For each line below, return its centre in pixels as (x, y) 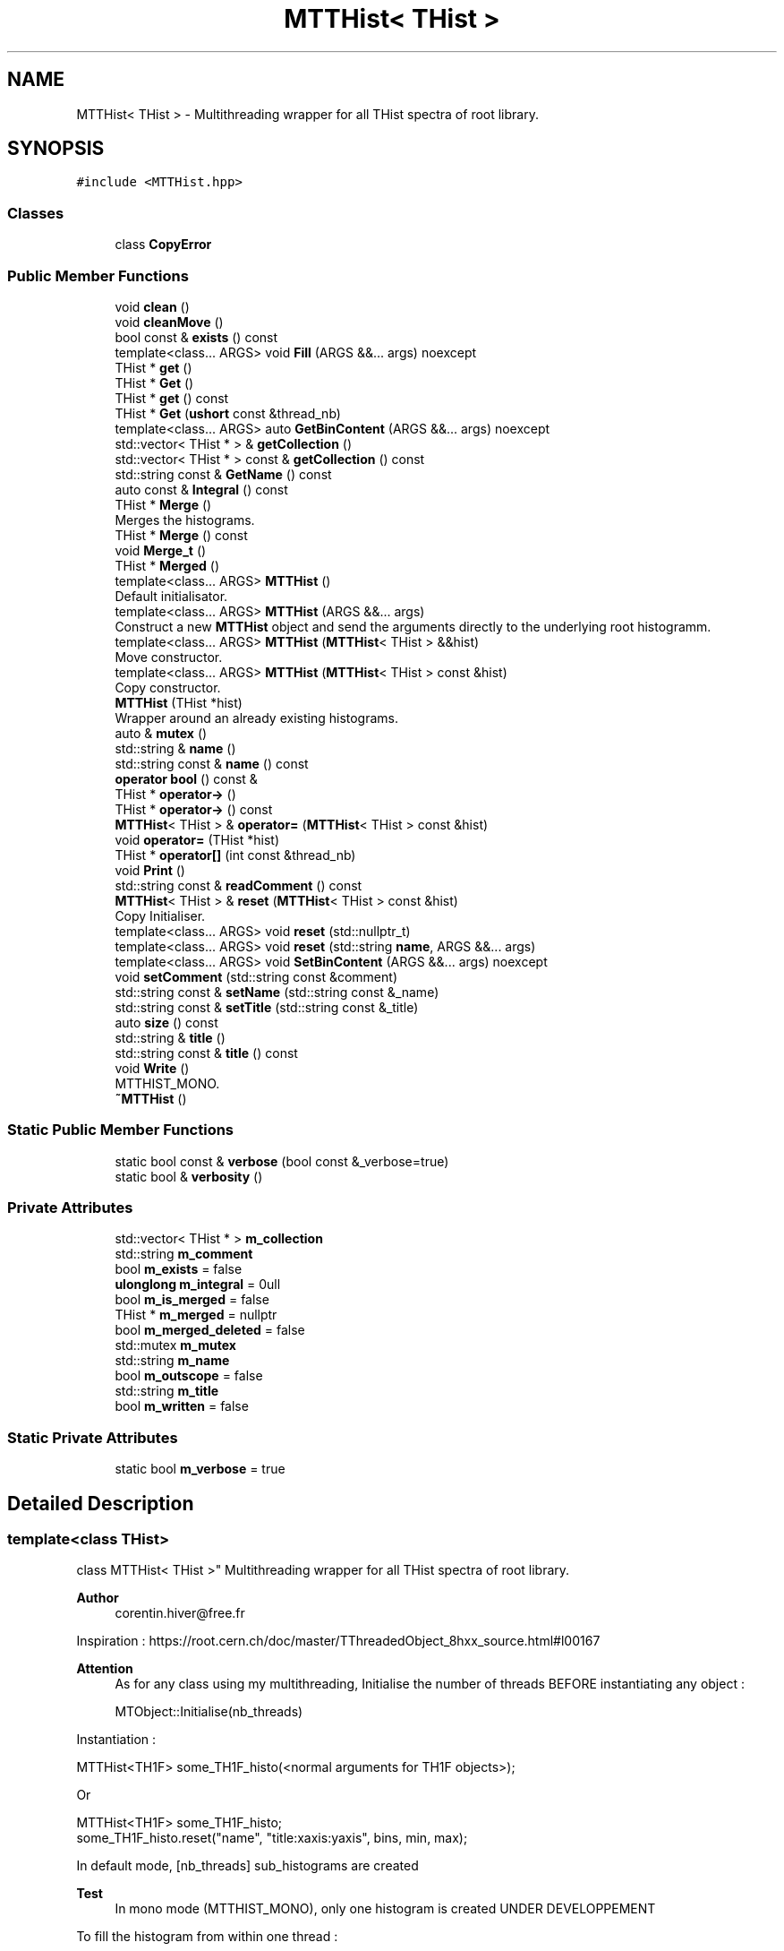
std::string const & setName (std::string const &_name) (277, 992)
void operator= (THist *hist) (197, 839)
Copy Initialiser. (160, 915)
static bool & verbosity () (189, 1176)
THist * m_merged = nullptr (196, 1315)
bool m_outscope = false (189, 1376)
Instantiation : (116, 1740)
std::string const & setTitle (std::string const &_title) (267, 1007)
